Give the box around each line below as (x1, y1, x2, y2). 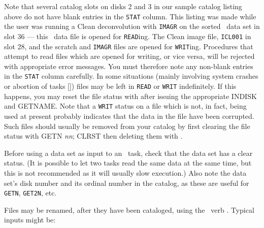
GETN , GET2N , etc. (4, 187, 57, 198)
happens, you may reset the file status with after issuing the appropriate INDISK (4, 90, 257, 101)
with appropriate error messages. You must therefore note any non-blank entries (4, 60, 253, 71)
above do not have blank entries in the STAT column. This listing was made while (4, 11, 256, 21)
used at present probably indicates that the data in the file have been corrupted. (4, 110, 254, 121)
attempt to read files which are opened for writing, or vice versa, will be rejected (4, 51, 255, 61)
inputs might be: (4, 214, 56, 225)
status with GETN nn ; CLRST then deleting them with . (4, 131, 183, 141)
